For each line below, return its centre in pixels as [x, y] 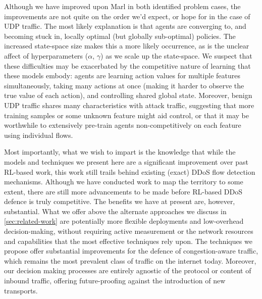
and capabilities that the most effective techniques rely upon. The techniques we [128, 241]
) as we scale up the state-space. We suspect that [176, 55]
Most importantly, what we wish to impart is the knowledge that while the [120, 152]
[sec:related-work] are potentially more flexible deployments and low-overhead [124, 221]
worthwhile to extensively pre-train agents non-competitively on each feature [123, 125]
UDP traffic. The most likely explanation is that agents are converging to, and [125, 26]
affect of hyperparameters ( [46, 55]
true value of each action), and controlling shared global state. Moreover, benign [128, 95]
